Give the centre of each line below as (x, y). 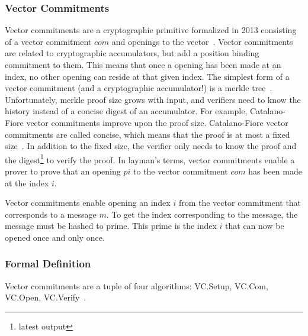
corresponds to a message (51, 214)
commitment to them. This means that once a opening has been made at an (143, 64)
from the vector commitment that (240, 203)
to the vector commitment (180, 171)
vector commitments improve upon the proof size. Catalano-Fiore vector (157, 122)
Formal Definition (48, 264)
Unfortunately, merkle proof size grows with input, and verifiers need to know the (153, 99)
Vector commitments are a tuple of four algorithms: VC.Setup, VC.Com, (137, 285)
